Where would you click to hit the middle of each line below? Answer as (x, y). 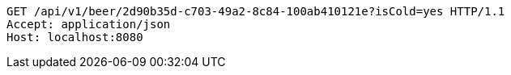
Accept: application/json (89, 24)
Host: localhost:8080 (75, 37)
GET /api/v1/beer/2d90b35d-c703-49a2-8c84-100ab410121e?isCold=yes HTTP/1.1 (256, 11)
